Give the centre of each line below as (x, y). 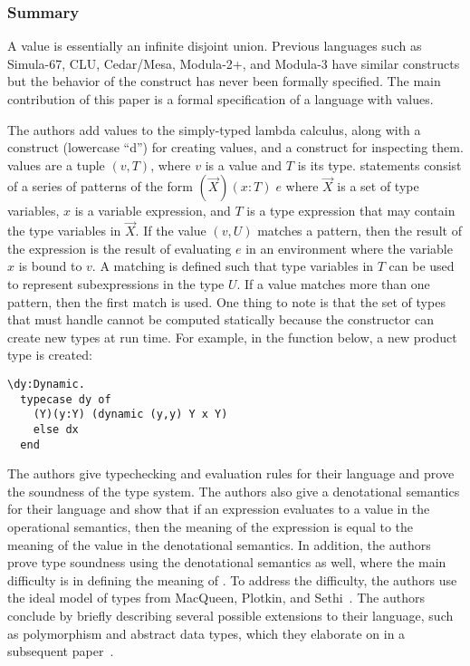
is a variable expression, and (153, 211)
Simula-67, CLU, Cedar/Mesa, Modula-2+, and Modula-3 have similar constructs (234, 63)
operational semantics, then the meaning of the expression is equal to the (211, 526)
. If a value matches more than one (333, 283)
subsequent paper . (61, 651)
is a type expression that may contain (351, 211)
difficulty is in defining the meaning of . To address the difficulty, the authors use (232, 579)
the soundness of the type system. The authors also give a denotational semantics (234, 491)
